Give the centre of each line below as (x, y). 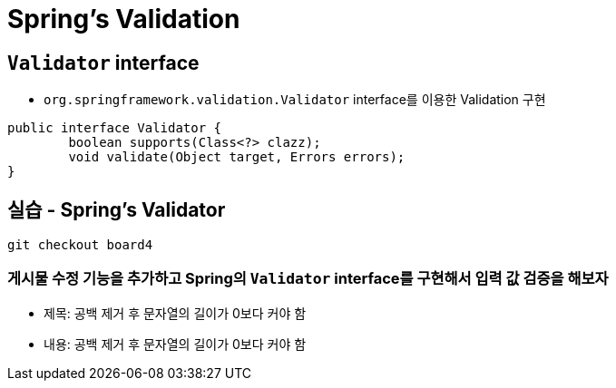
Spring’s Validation (124, 19)
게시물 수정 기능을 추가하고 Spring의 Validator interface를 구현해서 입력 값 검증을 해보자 (308, 279)
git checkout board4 (80, 245)
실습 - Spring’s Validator (117, 209)
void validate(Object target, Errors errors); (237, 157)
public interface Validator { (115, 128)
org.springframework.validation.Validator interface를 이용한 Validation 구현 (295, 100)
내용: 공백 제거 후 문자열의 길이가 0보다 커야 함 (175, 344)
